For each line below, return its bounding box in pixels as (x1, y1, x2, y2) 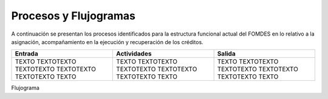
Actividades (116, 49, 152, 58)
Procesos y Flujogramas (11, 9, 136, 22)
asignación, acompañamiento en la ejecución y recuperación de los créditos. (11, 38, 203, 45)
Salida (217, 49, 236, 58)
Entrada (15, 49, 39, 58)
